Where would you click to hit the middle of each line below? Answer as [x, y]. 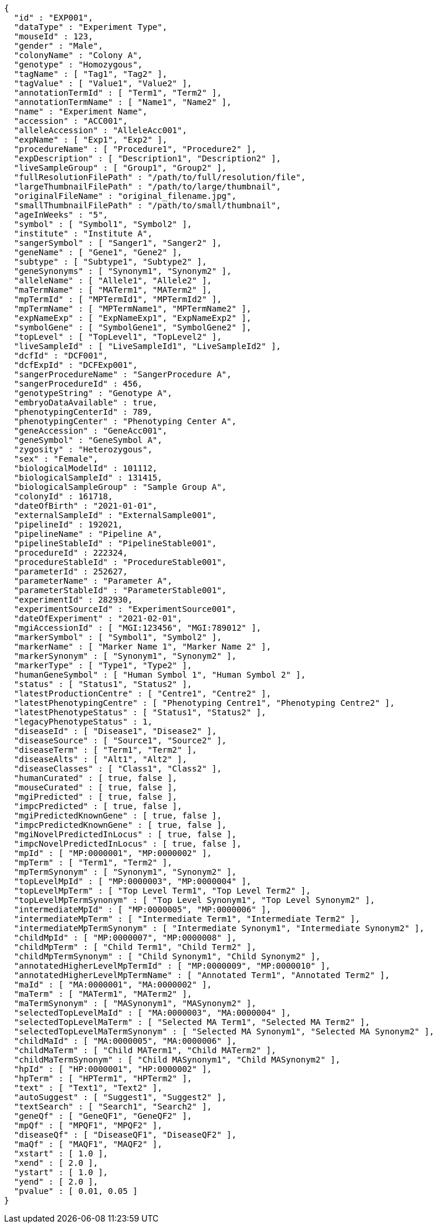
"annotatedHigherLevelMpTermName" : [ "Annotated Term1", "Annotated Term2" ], [202, 975]
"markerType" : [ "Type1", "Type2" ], [103, 665]
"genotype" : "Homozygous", [78, 65]
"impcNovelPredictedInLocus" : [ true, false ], [128, 844]
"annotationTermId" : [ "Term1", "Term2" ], [118, 93]
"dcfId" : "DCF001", [61, 356]
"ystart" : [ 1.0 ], [61, 1172]
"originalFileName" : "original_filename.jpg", [125, 196]
